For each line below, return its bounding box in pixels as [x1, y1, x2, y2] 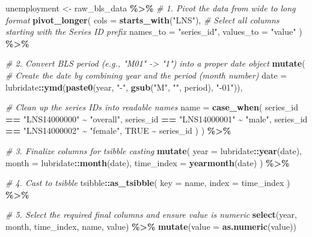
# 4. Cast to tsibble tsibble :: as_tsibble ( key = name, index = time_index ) [5, 176, 290, 189]
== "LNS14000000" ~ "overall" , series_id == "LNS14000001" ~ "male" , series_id [5, 112, 308, 125]
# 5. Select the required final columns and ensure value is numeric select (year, [5, 208, 297, 221]
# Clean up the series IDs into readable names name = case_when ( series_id [5, 101, 299, 113]
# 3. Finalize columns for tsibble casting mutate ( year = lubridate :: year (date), [5, 144, 302, 157]
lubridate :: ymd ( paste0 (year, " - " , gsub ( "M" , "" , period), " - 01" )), [5, 80, 243, 93]
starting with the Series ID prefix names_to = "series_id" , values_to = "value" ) [5, 25, 302, 38]
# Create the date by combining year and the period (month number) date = [5, 68, 287, 81]
